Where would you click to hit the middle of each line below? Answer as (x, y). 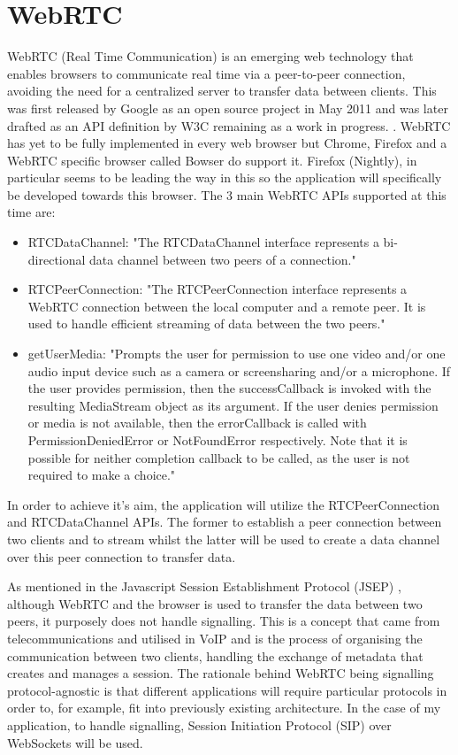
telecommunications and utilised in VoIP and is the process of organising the (215, 638)
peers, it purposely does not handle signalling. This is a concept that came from (224, 621)
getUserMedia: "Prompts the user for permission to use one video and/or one (237, 354)
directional (57, 259)
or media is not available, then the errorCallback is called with (197, 423)
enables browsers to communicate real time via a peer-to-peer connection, (206, 73)
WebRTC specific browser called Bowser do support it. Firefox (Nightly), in (212, 160)
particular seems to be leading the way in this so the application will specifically (225, 177)
